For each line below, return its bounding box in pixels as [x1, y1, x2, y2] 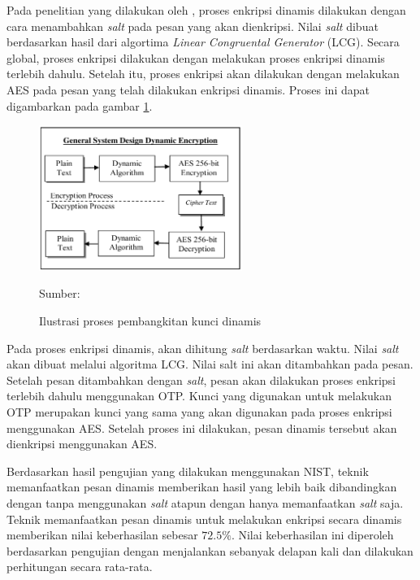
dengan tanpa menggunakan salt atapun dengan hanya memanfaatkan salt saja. [6, 494, 404, 511]
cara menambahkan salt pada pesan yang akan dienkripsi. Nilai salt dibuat [6, 17, 379, 34]
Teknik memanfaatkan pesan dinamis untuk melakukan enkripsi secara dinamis [6, 510, 402, 527]
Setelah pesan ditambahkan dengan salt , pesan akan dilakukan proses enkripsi [6, 371, 396, 388]
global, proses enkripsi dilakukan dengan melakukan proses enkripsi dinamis [6, 49, 385, 66]
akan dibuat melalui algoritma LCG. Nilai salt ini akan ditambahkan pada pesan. [6, 355, 414, 373]
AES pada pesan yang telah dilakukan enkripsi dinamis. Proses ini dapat [6, 81, 370, 98]
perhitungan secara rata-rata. [6, 558, 153, 575]
